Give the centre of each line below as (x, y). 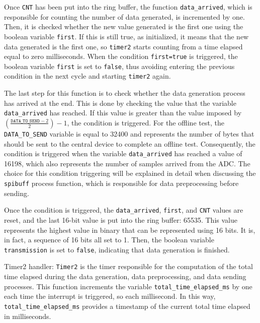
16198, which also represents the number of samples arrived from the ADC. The (127, 163)
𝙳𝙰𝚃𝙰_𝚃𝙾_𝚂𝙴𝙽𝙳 (25, 121)
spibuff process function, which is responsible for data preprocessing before (121, 183)
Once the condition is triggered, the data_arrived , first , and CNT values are (124, 210)
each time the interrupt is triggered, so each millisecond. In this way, (110, 296)
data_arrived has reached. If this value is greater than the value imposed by (123, 113)
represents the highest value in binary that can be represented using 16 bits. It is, (130, 230)
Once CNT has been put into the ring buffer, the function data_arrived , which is (128, 7)
